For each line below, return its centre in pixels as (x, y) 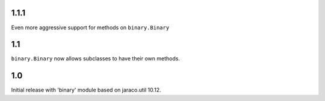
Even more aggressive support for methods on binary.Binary (90, 27)
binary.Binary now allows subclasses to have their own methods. (96, 59)
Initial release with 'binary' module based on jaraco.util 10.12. (86, 90)
